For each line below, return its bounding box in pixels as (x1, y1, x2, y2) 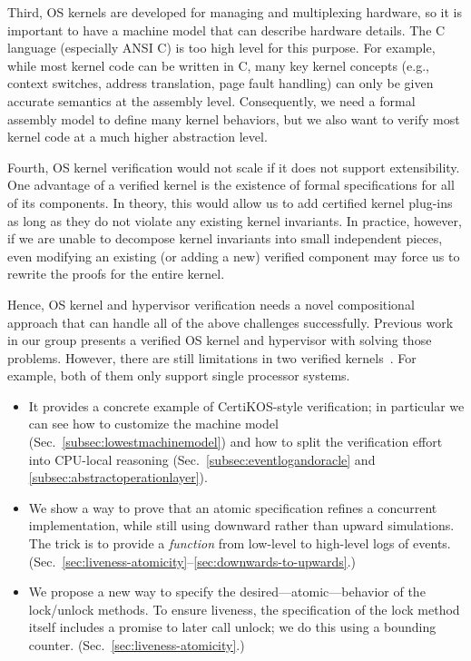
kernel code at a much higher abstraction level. (7, 127, 268, 146)
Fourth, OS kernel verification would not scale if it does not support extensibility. (7, 157, 460, 176)
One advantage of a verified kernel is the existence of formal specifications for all (7, 175, 455, 194)
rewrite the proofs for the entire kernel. (7, 264, 225, 283)
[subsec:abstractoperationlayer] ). (28, 468, 208, 487)
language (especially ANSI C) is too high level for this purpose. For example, (7, 38, 436, 57)
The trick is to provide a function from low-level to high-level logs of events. (28, 534, 451, 553)
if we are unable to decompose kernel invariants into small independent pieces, (7, 229, 443, 248)
